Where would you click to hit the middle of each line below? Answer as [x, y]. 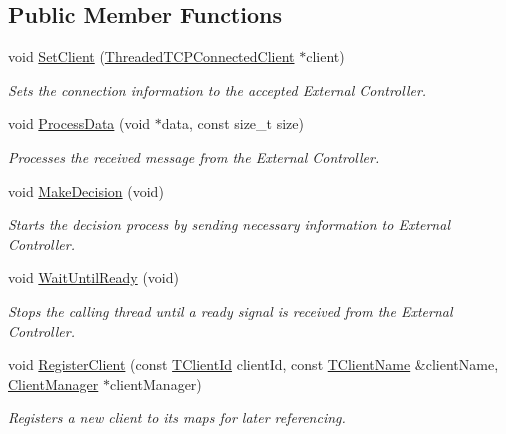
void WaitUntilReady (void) [93, 277]
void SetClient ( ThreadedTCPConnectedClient [151, 56]
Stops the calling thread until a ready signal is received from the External [230, 310]
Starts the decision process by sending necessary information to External [229, 224]
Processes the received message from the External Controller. [194, 156]
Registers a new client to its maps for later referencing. [177, 417]
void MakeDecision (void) [86, 190]
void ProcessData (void [79, 123]
